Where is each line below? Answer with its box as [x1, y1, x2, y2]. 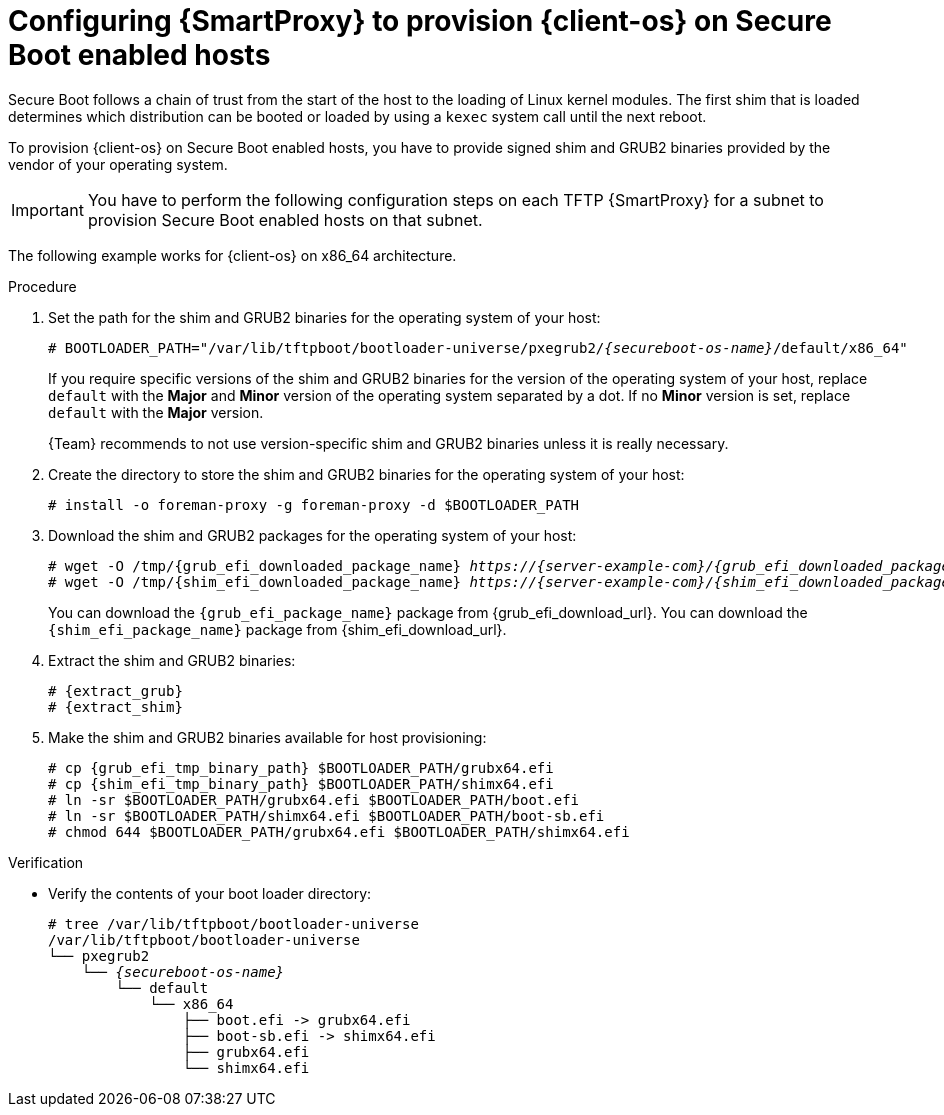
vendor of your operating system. [8, 155, 228, 173]
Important [11, 199, 84, 220]
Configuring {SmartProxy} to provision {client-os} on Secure [8, 4, 832, 38]
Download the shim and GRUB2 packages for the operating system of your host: [48, 526, 577, 544]
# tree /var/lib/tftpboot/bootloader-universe [48, 915, 419, 932]
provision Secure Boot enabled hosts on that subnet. [87, 209, 483, 230]
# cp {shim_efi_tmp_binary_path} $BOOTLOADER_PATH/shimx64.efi [48, 775, 554, 792]
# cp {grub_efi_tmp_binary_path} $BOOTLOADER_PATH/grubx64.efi [48, 759, 554, 776]
